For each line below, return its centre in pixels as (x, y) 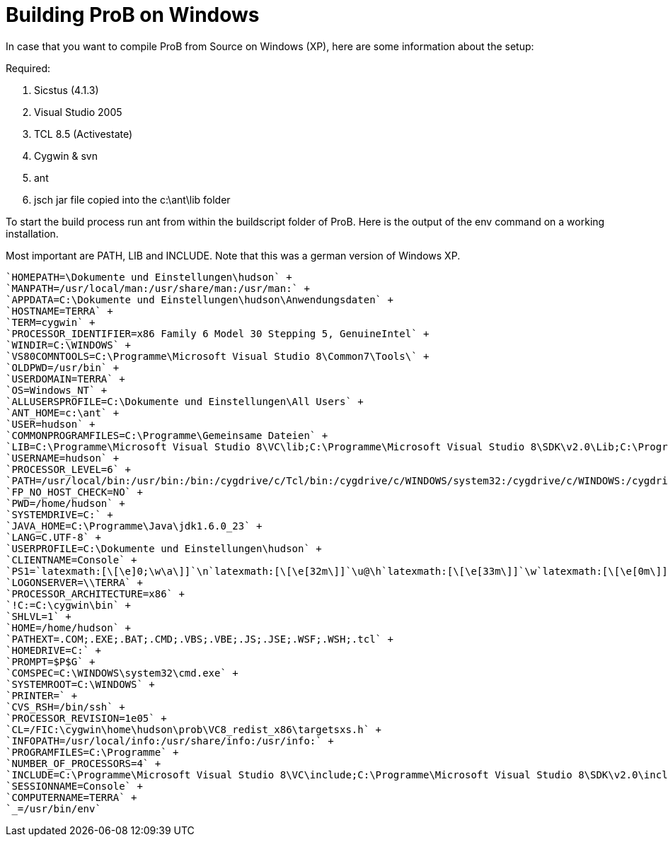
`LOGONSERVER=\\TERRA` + (74, 582)
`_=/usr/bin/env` (53, 808)
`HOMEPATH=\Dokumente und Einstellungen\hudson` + (149, 277)
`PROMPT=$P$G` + (51, 661)
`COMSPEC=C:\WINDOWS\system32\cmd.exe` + (122, 673)
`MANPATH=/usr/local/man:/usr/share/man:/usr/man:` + (158, 288)
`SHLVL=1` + (39, 616)
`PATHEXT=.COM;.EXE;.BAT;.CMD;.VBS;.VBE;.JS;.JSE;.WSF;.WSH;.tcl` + (200, 639)
